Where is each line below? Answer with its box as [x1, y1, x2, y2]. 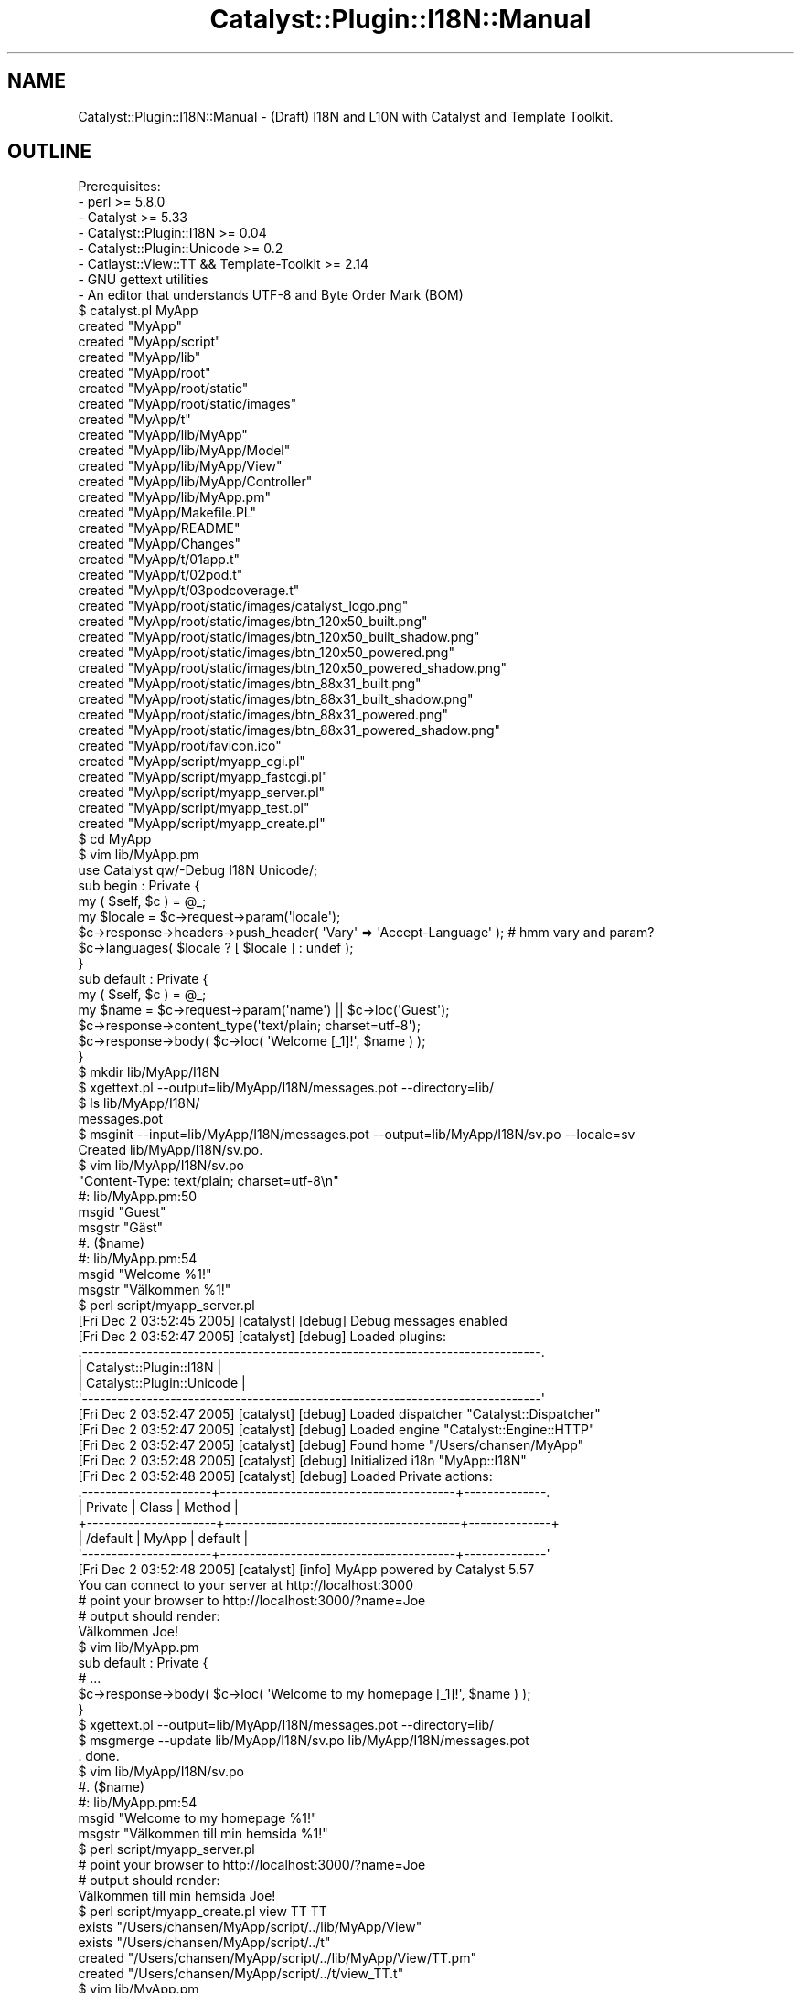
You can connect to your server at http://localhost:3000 [78, 1577, 414, 1593]
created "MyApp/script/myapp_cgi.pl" [78, 753, 305, 770]
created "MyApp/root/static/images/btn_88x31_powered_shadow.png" [78, 722, 500, 739]
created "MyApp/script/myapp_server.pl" [78, 784, 326, 801]
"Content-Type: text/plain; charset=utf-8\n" [78, 1173, 339, 1189]
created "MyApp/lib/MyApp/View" [78, 458, 283, 474]
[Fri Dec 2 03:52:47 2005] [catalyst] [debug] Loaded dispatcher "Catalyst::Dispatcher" [78, 1406, 601, 1423]
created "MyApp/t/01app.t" [78, 551, 240, 568]
